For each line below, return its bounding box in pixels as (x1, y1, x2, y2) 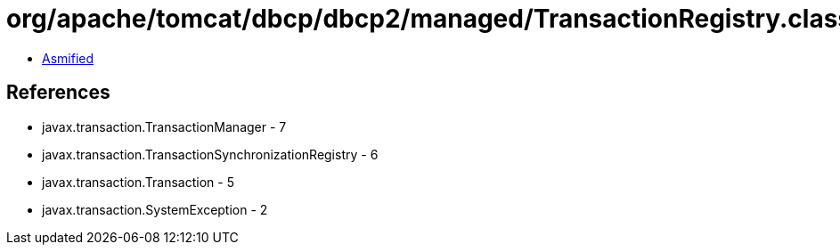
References (6, 81, 110, 104)
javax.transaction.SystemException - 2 (42, 201, 268, 217)
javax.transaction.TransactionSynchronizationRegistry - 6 (42, 146, 379, 162)
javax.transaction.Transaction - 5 (42, 174, 234, 190)
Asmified (42, 50, 94, 66)
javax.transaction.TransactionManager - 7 (42, 118, 287, 134)
